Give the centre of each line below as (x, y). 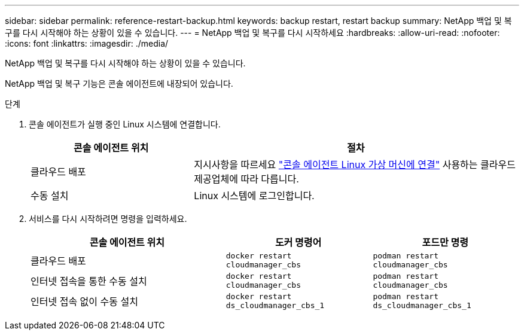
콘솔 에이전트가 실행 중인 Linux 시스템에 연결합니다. (125, 124)
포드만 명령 (445, 242)
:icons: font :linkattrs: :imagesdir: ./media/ (87, 43)
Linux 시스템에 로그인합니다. (254, 196)
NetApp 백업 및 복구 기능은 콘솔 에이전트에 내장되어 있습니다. (119, 83)
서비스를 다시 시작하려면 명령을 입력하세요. (108, 219)
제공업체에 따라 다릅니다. (246, 179)
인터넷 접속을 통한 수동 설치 (89, 281)
